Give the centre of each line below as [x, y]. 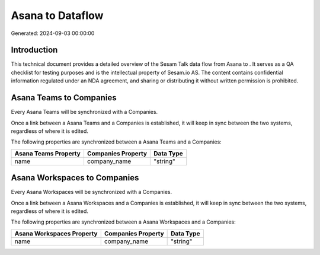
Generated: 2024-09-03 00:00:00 [53, 33]
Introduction [34, 50]
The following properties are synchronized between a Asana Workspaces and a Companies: [124, 222]
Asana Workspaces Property [56, 233]
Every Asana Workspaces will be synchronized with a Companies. [92, 192]
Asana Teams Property [48, 153]
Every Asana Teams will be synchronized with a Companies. [84, 112]
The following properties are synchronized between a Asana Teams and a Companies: [116, 142]
